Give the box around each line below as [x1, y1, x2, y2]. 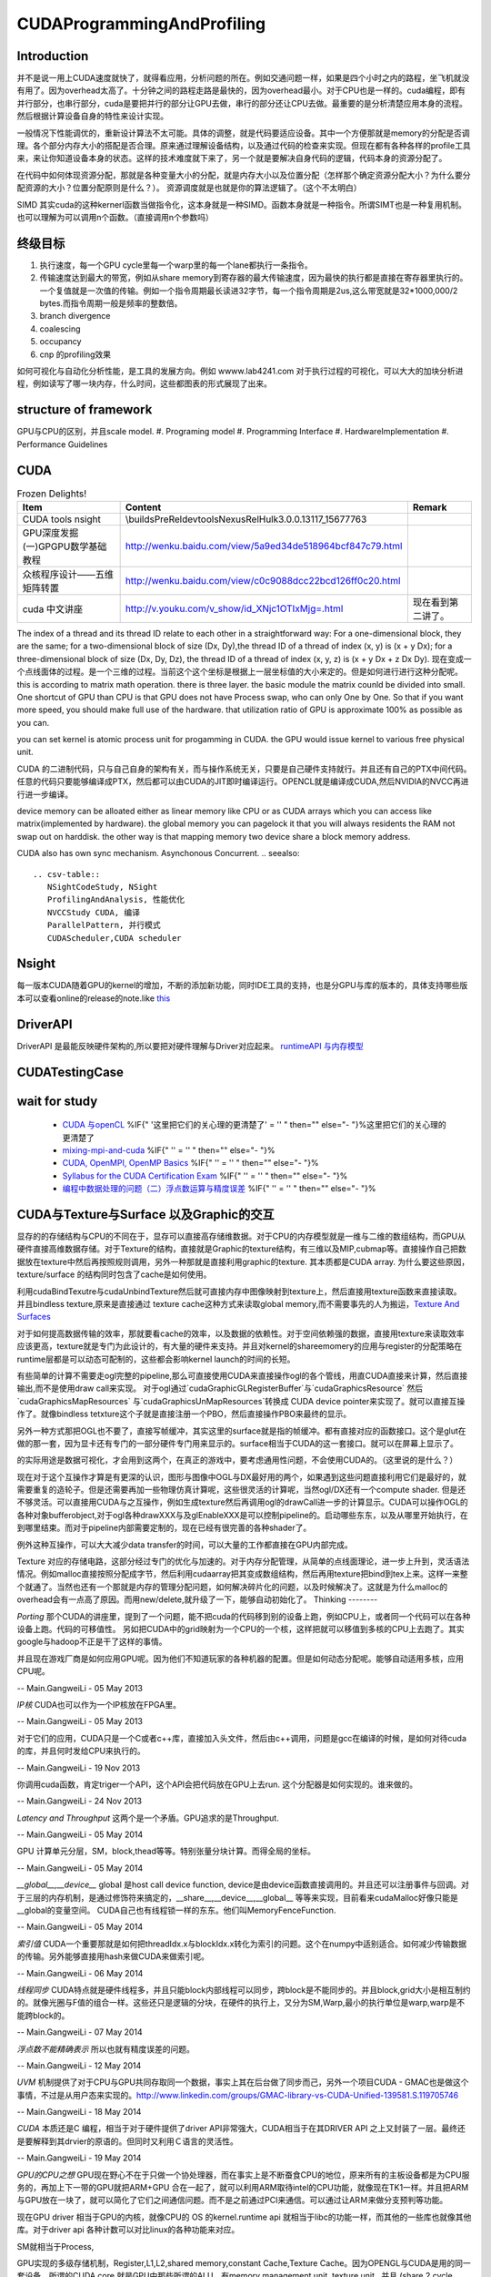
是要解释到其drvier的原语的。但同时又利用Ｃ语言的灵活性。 [16, 2136, 238, 2147]
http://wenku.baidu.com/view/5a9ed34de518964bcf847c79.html [125, 539, 403, 552]
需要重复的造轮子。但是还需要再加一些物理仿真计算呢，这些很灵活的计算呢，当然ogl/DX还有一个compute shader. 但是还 [16, 1485, 466, 1496]
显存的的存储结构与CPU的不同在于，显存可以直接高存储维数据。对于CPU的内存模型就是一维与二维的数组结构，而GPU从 [16, 1230, 466, 1242]
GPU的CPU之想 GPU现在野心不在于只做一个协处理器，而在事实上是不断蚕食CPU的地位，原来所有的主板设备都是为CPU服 [16, 2169, 470, 2180]
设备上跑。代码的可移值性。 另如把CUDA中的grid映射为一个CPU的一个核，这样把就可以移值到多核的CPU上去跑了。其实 [16, 1623, 465, 1634]
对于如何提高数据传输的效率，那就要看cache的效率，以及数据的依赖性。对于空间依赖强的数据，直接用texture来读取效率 [16, 1328, 465, 1339]
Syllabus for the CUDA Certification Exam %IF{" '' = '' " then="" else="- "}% [62, 1170, 348, 1181]
